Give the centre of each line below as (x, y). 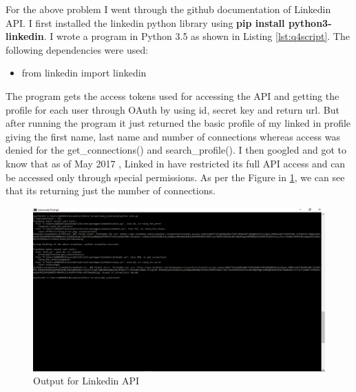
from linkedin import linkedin (84, 73)
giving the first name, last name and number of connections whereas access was (173, 136)
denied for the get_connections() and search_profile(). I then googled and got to (176, 150)
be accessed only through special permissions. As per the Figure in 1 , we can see (175, 177)
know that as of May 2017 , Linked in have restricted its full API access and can (176, 163)
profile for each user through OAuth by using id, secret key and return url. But (172, 109)
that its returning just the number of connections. (111, 190)
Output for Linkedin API (86, 381)
